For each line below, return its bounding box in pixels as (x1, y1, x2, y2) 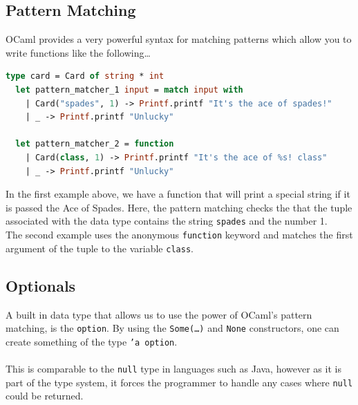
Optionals (6, 274, 76, 296)
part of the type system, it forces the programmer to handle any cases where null (6, 375, 353, 389)
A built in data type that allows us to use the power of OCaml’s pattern (6, 307, 312, 321)
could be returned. (6, 388, 84, 403)
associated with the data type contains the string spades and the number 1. (6, 214, 328, 228)
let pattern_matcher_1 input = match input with (15, 84, 243, 95)
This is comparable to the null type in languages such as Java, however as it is (6, 361, 341, 375)
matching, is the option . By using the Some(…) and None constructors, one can (6, 321, 339, 335)
